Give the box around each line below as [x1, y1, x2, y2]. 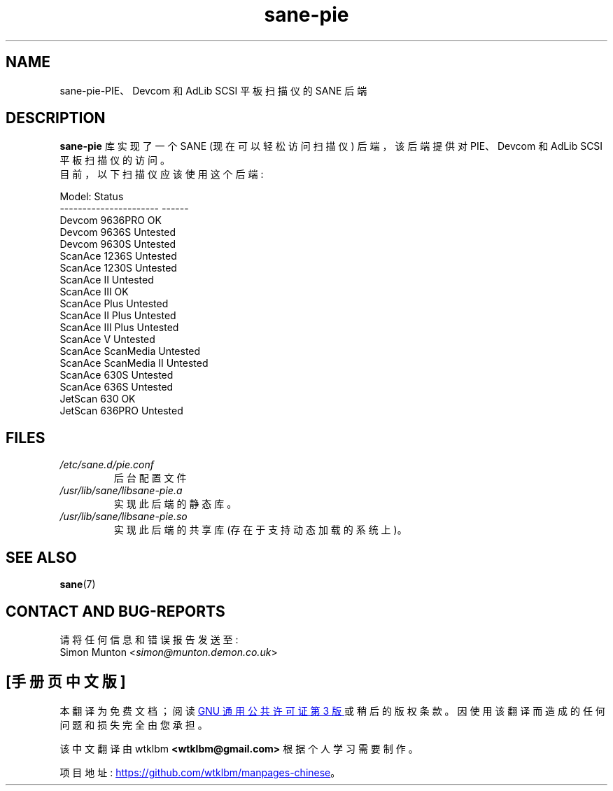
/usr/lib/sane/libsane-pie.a [59, 484, 183, 497]
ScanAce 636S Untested [59, 381, 174, 393]
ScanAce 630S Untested [59, 369, 174, 381]
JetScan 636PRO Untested [59, 405, 183, 417]
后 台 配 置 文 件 [113, 472, 187, 484]
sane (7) [59, 578, 96, 591]
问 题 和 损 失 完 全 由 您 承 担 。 [59, 718, 208, 731]
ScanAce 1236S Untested [59, 250, 177, 262]
